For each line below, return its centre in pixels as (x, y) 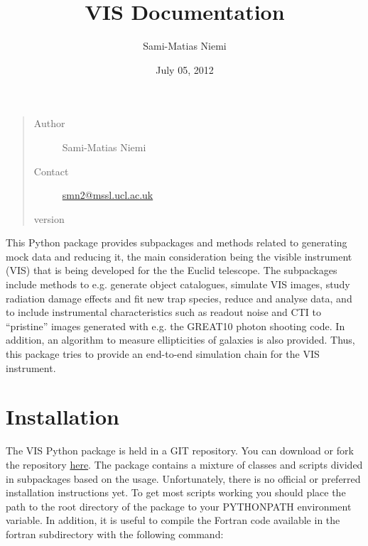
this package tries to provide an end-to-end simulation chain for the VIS (163, 354)
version (49, 218)
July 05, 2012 (185, 69)
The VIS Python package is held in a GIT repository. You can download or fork (180, 451)
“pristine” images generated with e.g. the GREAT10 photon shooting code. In (175, 326)
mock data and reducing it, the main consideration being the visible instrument (179, 256)
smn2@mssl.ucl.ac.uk (108, 195)
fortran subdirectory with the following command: (115, 534)
